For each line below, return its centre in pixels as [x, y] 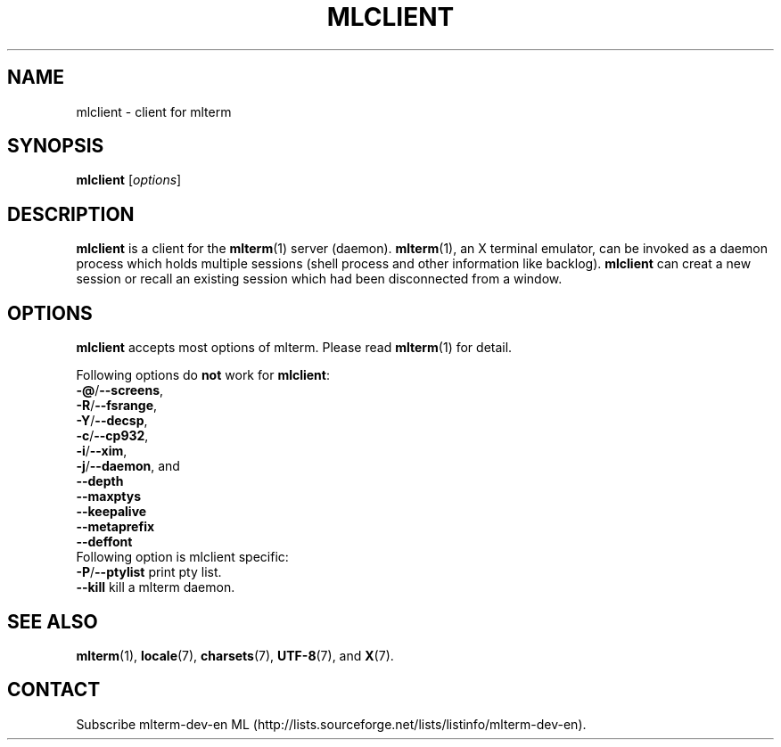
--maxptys [109, 497]
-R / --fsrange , [117, 406]
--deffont [104, 542]
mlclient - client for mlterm [154, 111]
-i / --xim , [102, 451]
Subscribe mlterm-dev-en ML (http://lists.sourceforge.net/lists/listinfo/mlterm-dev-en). [331, 724]
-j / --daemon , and [128, 466]
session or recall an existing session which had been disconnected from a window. [319, 279]
